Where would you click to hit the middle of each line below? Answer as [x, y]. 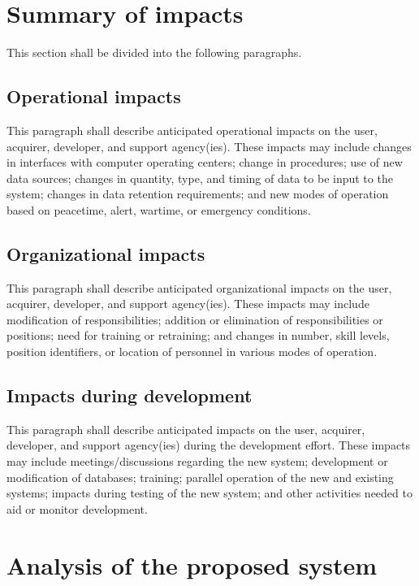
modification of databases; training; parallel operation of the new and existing [200, 477]
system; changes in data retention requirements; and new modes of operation [198, 194]
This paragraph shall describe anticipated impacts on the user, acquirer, [186, 429]
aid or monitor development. [77, 508]
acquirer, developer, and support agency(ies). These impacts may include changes [209, 146]
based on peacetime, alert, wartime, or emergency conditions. [159, 209]
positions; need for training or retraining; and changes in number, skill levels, [198, 335]
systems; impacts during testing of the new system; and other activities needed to [209, 493]
